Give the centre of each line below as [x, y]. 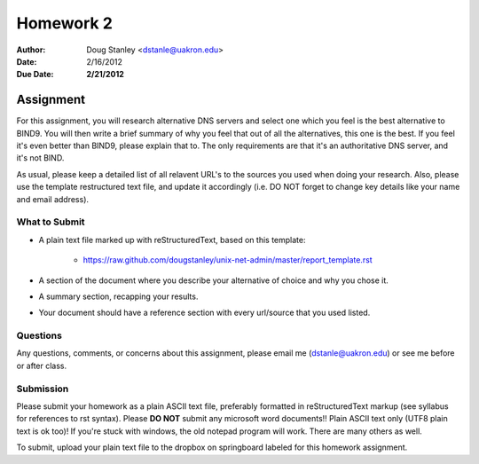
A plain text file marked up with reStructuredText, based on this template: [172, 240]
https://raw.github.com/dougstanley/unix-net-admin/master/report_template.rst [228, 260]
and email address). [52, 199]
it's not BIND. [40, 158]
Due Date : [35, 75]
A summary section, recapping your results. [118, 296]
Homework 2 [64, 23]
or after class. [42, 366]
